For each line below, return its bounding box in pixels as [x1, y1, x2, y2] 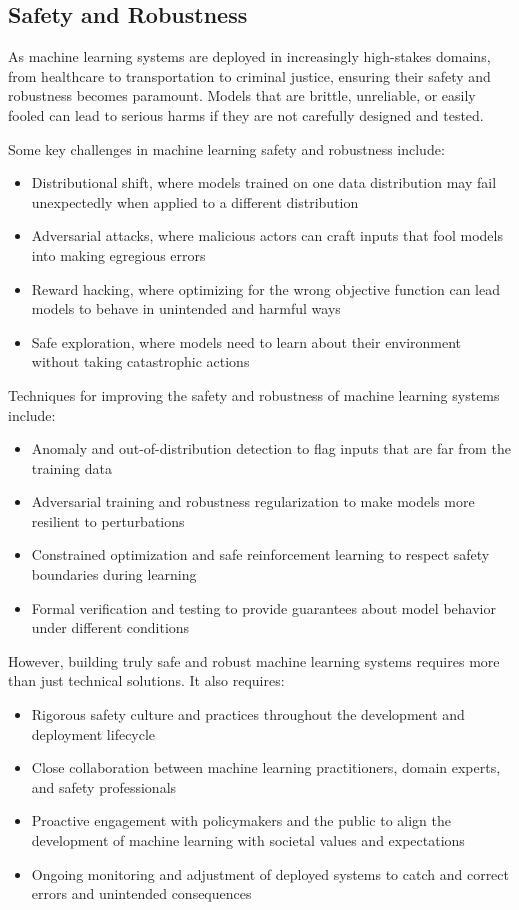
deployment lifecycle [31, 723, 156, 744]
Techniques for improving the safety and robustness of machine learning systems [8, 384, 500, 405]
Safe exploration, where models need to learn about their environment [31, 331, 462, 352]
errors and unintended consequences [31, 883, 252, 904]
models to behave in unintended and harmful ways [31, 298, 341, 319]
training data [31, 457, 112, 478]
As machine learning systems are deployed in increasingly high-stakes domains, [8, 46, 491, 67]
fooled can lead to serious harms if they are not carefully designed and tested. [8, 104, 484, 125]
